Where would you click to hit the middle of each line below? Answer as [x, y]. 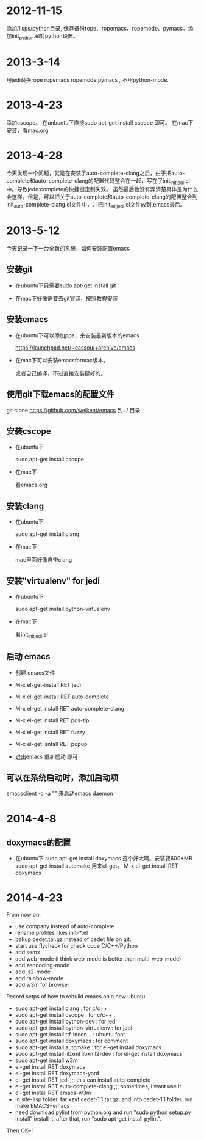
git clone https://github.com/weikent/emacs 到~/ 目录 [73, 410]
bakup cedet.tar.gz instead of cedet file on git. [73, 939]
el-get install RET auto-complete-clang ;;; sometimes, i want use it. [99, 1086]
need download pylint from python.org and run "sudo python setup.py [103, 1112]
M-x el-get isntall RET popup [51, 744]
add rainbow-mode [39, 978]
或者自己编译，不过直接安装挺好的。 [61, 373]
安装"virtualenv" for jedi [53, 581]
